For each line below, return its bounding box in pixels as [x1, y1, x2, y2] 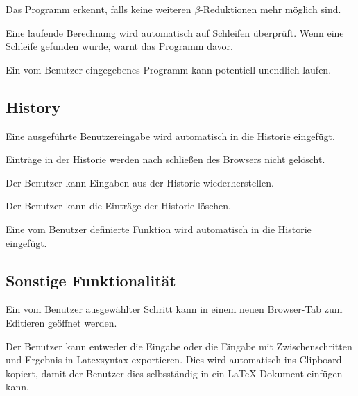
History [6, 96, 61, 117]
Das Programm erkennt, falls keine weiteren [6, 2, 191, 16]
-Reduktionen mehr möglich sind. [200, 2, 341, 16]
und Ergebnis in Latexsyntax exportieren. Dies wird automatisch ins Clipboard [6, 352, 342, 367]
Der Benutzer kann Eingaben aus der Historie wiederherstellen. [6, 175, 274, 189]
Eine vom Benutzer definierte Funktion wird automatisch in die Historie [6, 221, 312, 236]
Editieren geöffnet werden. [6, 315, 117, 329]
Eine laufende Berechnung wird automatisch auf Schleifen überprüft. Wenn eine [6, 25, 344, 40]
